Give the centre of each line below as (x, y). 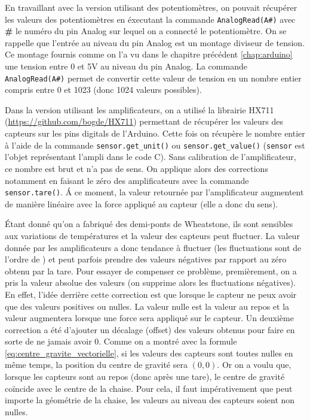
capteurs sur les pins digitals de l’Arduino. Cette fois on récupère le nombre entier (155, 133)
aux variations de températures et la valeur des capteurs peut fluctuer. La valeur (152, 235)
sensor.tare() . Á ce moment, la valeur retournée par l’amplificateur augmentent (154, 192)
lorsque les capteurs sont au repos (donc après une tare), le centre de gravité (145, 377)
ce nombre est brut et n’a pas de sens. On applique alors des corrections (136, 168)
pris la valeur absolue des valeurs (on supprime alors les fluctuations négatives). (150, 282)
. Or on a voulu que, (254, 365)
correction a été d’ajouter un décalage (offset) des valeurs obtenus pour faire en (150, 329)
